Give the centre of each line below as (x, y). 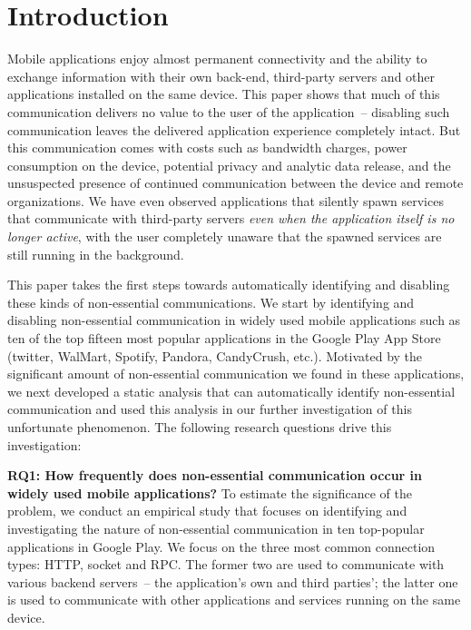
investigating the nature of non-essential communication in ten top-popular (216, 528)
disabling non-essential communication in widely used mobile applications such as (234, 320)
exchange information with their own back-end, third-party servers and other (221, 76)
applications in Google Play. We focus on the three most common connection (221, 546)
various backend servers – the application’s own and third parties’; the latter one (233, 581)
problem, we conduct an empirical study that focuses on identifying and (207, 511)
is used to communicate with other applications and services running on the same (234, 600)
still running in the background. (96, 254)
